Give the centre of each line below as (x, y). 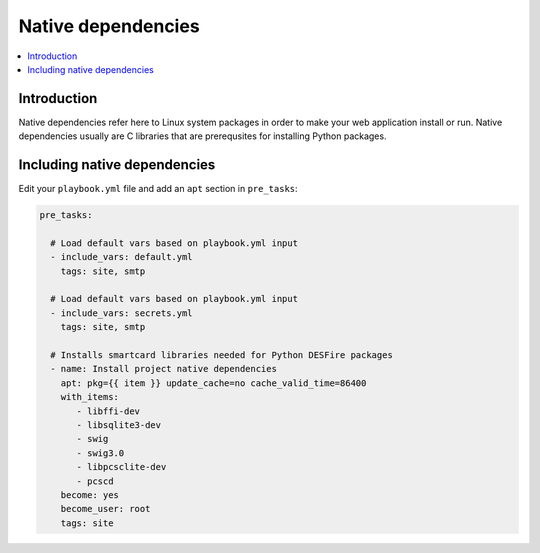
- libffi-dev (108, 411)
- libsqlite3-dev (119, 424)
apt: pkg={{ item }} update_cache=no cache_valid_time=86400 (213, 383)
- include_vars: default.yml (122, 257)
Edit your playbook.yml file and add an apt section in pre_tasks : (158, 189)
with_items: (90, 397)
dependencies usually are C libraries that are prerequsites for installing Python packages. (202, 136)
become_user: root (105, 509)
